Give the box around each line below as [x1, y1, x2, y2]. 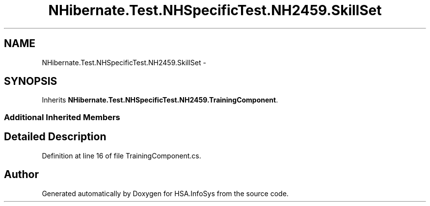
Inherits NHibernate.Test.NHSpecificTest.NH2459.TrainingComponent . [42, 96, 278, 104]
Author [4, 168, 39, 181]
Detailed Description [4, 130, 107, 143]
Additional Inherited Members [4, 112, 120, 122]
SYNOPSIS [4, 75, 57, 88]
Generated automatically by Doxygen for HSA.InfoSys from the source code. [42, 189, 289, 198]
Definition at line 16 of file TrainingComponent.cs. [42, 151, 201, 160]
